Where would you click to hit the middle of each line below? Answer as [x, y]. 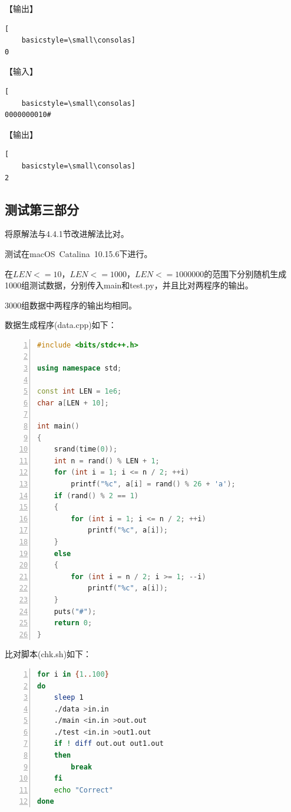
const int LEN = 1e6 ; [80, 392]
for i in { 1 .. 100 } [73, 674]
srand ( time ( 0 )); [86, 449]
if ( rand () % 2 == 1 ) [96, 496]
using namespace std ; [80, 368]
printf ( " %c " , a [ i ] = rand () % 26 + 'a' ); [153, 484]
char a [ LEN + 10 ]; [73, 403]
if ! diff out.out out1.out [109, 744]
